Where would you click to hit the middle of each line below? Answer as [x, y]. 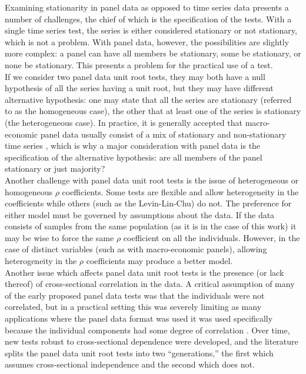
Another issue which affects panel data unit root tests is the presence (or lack [144, 272]
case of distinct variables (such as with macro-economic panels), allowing [136, 249]
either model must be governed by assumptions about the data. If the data [140, 214]
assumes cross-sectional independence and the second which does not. [130, 364]
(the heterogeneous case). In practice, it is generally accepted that [124, 122]
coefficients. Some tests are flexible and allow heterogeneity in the [180, 191]
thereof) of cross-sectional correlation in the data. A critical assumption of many [150, 284]
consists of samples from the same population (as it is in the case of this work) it [151, 226]
